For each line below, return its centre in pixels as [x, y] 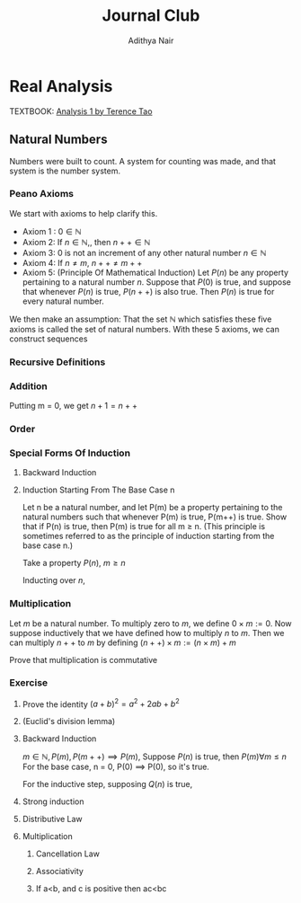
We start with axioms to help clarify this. [84, 213]
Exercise [29, 683]
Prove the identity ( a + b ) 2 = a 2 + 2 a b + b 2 [101, 704]
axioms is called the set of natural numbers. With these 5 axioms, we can [145, 329]
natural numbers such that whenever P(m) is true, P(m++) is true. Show [155, 517]
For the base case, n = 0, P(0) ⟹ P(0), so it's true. [115, 767]
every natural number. [63, 301]
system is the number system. [65, 171]
